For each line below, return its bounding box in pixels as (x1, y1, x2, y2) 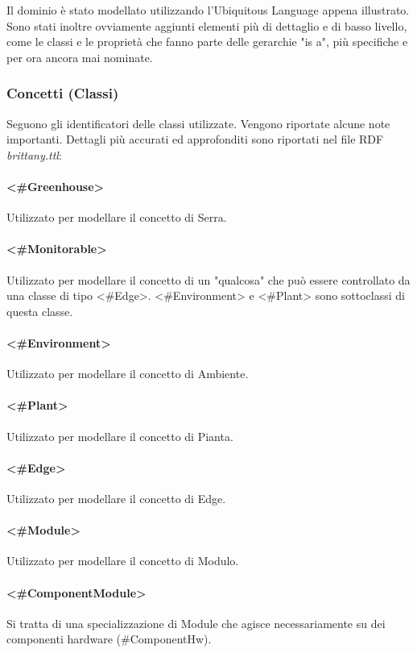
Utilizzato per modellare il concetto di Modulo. (6, 552, 239, 569)
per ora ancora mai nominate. (6, 48, 153, 65)
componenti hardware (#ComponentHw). (6, 630, 212, 647)
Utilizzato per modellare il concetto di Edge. (6, 489, 226, 506)
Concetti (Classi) (6, 83, 119, 103)
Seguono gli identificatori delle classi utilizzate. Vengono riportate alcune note (6, 114, 390, 131)
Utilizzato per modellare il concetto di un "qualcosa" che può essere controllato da (6, 271, 411, 288)
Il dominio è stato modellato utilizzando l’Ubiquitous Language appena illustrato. (6, 2, 410, 18)
